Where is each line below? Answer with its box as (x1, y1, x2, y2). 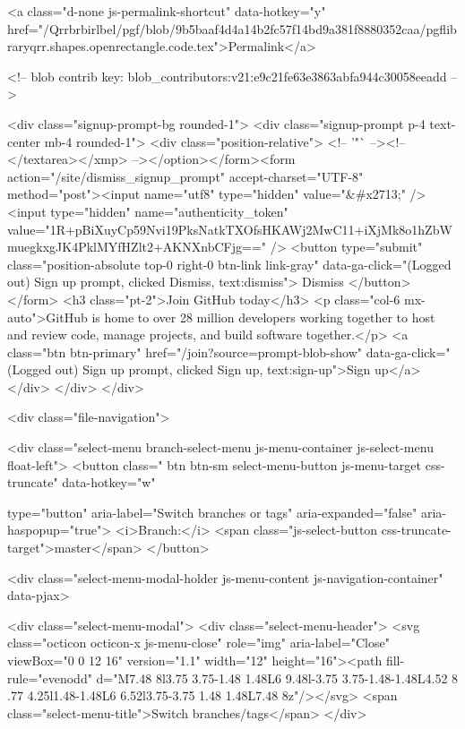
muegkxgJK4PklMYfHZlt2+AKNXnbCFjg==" (7, 237, 266, 256)
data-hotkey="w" (62, 473, 156, 492)
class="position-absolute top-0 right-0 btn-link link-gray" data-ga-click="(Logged (7, 254, 452, 273)
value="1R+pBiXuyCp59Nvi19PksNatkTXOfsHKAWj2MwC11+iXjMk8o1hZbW (7, 219, 452, 238)
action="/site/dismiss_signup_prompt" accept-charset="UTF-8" (7, 167, 364, 185)
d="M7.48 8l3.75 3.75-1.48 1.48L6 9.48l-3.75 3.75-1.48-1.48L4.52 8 (96, 668, 459, 687)
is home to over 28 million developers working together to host (91, 307, 435, 326)
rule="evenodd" (7, 668, 92, 687)
